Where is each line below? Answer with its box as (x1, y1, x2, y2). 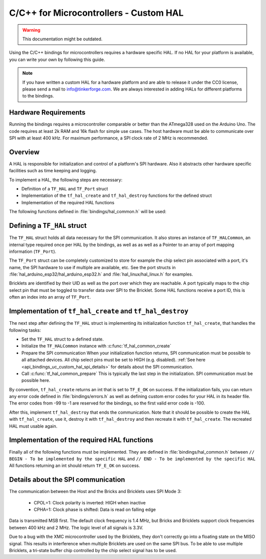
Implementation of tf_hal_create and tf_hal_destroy (9, 307, 189, 315)
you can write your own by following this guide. (9, 57, 105, 62)
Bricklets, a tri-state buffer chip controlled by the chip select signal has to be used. (9, 547, 177, 553)
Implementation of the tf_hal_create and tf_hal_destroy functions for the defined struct (21, 192, 212, 199)
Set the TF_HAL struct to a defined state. (21, 336, 104, 342)
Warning (22, 27, 40, 33)
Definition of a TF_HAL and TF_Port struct (21, 186, 108, 192)
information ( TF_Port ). (9, 248, 57, 254)
